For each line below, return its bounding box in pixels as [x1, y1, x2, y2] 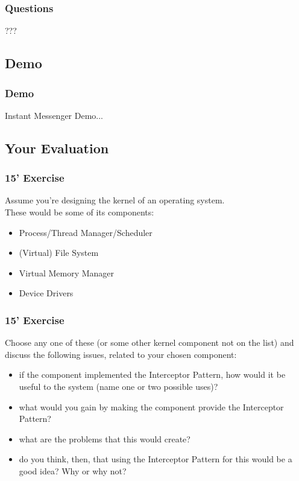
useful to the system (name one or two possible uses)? [19, 380, 218, 392]
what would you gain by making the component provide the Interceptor [19, 400, 284, 413]
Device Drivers [19, 287, 74, 299]
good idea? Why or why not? [19, 464, 127, 477]
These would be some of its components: [5, 206, 154, 218]
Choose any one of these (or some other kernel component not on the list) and [5, 336, 294, 349]
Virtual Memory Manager [19, 266, 115, 279]
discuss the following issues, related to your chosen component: [5, 348, 237, 360]
